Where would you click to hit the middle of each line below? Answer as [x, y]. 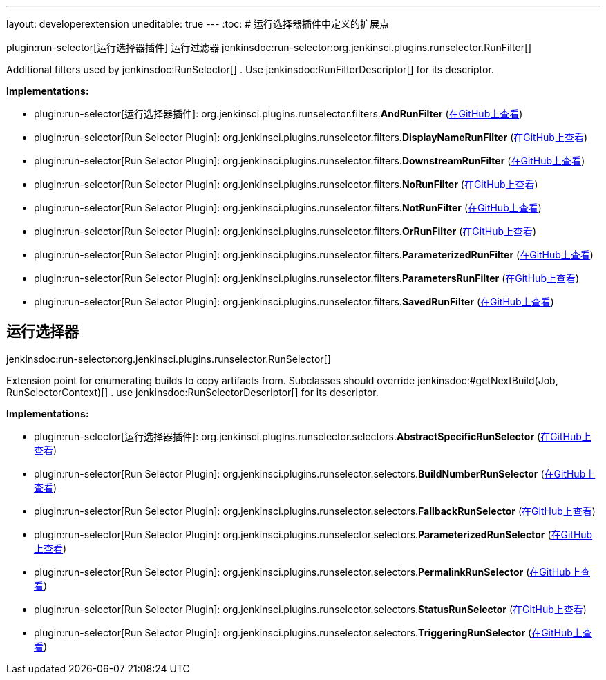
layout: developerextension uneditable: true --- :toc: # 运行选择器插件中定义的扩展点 [198, 24]
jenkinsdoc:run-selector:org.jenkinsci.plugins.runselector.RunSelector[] [169, 359]
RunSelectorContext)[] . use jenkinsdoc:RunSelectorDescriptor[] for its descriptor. [192, 392]
